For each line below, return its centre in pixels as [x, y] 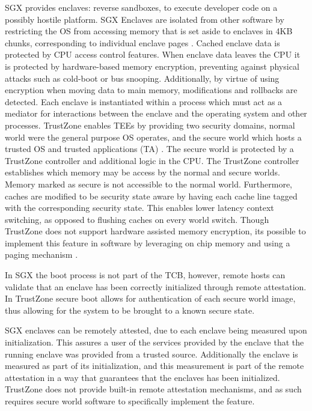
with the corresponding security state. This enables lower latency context [139, 208]
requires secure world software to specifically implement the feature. [130, 401]
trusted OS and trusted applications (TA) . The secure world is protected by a [149, 149]
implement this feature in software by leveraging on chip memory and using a [148, 242]
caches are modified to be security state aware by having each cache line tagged [151, 196]
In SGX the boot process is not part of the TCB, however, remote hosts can [145, 275]
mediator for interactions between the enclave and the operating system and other [156, 113]
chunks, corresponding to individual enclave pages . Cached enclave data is [142, 42]
